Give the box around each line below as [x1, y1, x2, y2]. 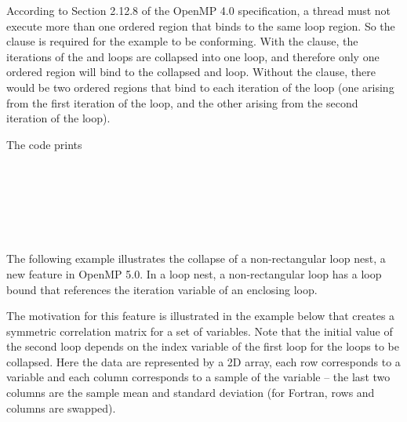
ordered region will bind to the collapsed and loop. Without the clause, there [6, 64, 376, 80]
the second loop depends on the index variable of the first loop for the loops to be [6, 338, 399, 355]
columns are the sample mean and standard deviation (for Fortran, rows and [6, 384, 375, 401]
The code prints [6, 136, 82, 152]
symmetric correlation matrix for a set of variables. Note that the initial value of [6, 322, 393, 339]
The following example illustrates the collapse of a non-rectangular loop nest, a [6, 250, 386, 267]
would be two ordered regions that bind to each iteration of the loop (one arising [6, 78, 394, 95]
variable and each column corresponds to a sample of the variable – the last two [6, 369, 391, 385]
